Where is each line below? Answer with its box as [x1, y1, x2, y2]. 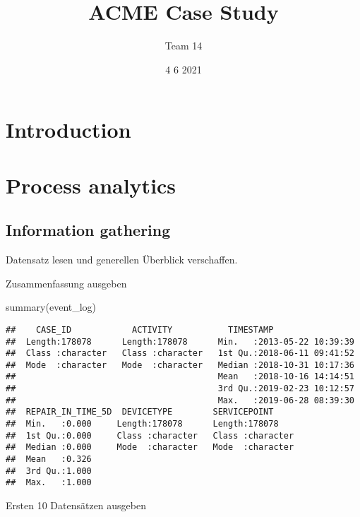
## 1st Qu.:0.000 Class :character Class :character [6, 430, 294, 441]
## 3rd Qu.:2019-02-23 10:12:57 [6, 384, 354, 394]
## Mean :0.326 [6, 454, 92, 465]
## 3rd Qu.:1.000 [6, 465, 92, 476]
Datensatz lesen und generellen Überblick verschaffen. [6, 252, 238, 267]
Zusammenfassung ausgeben [6, 275, 127, 290]
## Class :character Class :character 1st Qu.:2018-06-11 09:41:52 [6, 348, 354, 359]
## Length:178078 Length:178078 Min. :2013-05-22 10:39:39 [6, 336, 354, 347]
